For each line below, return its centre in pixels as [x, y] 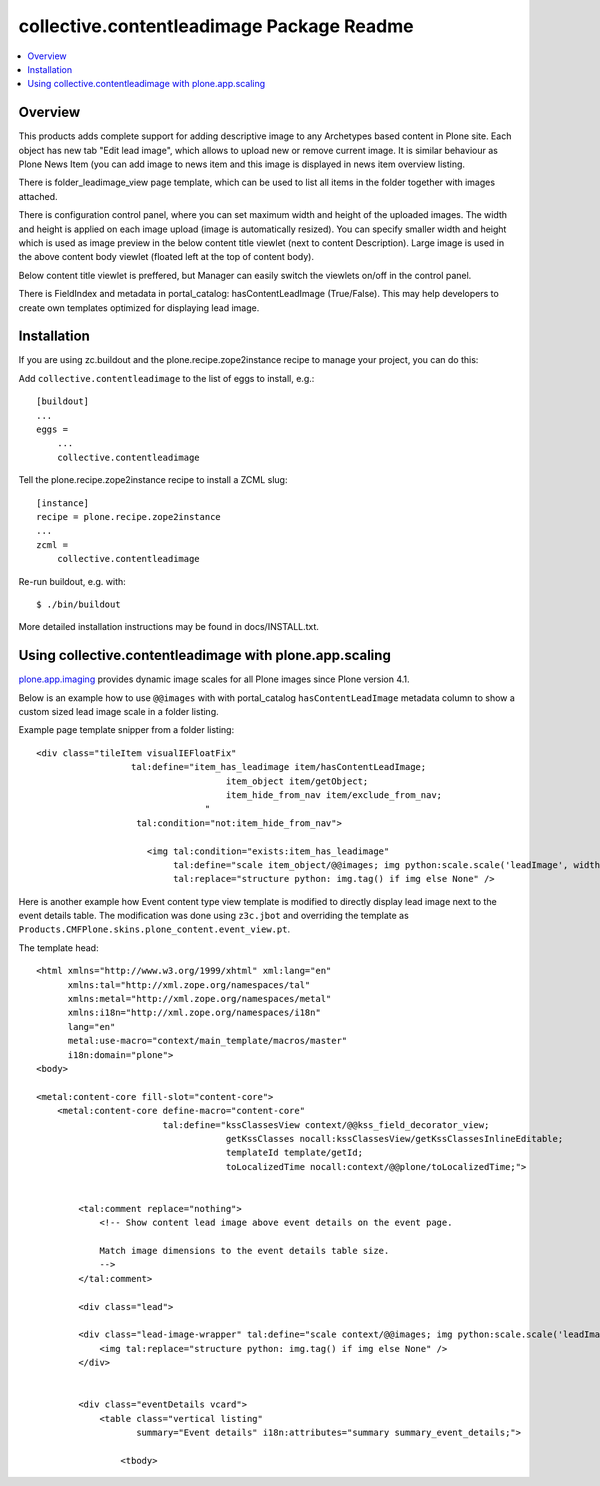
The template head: [58, 947]
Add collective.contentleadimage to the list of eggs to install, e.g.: [166, 378]
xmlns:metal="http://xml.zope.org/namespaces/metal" [199, 999]
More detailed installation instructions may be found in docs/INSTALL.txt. [169, 627]
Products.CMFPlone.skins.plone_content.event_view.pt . [154, 929]
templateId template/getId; [294, 1153]
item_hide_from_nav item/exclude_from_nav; [334, 794]
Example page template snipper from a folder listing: [126, 730]
